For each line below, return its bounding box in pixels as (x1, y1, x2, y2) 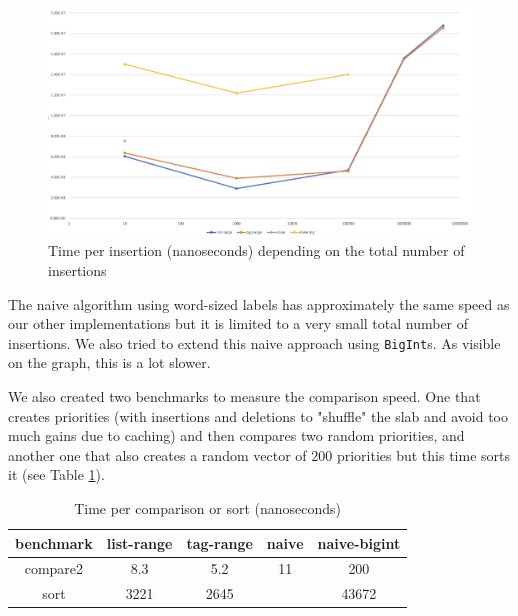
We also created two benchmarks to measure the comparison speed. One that (8, 386, 481, 406)
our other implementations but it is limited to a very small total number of (8, 313, 469, 334)
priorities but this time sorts (336, 444, 510, 465)
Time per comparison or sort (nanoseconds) (74, 497, 342, 518)
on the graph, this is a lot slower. (8, 352, 211, 373)
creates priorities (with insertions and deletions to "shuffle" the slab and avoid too (8, 405, 508, 426)
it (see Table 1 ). (8, 464, 105, 485)
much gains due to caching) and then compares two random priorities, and (8, 425, 465, 446)
